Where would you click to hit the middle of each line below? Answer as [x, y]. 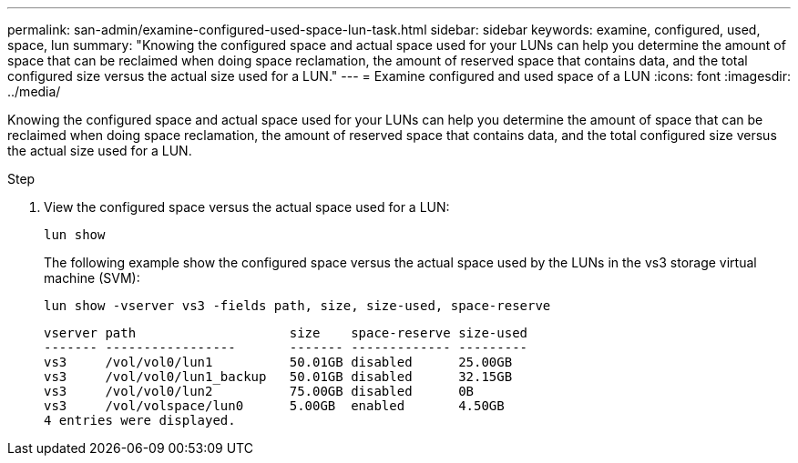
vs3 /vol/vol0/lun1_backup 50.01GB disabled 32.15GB [278, 377]
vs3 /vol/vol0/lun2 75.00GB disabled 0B [259, 391]
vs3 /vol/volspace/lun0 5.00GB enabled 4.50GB [274, 406]
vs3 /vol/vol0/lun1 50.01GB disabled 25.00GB [278, 362]
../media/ [34, 91]
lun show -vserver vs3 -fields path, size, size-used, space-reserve [297, 306]
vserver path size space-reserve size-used [286, 333]
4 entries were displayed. [140, 420]
